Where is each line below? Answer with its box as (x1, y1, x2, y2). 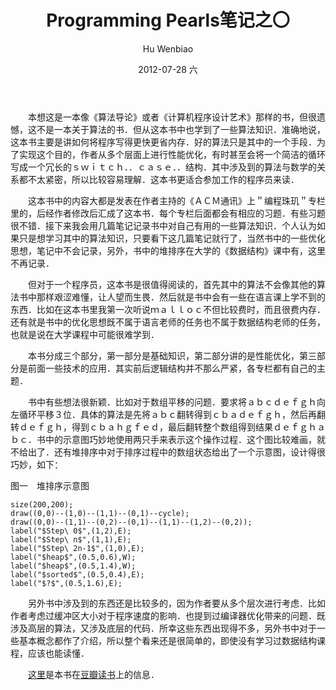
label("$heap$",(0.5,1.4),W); (10, 561, 137, 571)
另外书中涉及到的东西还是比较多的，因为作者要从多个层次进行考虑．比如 (27, 597, 326, 609)
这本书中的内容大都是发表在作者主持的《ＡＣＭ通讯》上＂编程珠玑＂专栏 (27, 194, 326, 206)
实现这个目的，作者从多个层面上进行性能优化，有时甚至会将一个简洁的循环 (18, 148, 326, 160)
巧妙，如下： (10, 458, 63, 470)
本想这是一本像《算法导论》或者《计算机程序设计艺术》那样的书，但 (27, 111, 308, 123)
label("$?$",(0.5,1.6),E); (10, 578, 123, 588)
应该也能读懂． (27, 647, 90, 659)
